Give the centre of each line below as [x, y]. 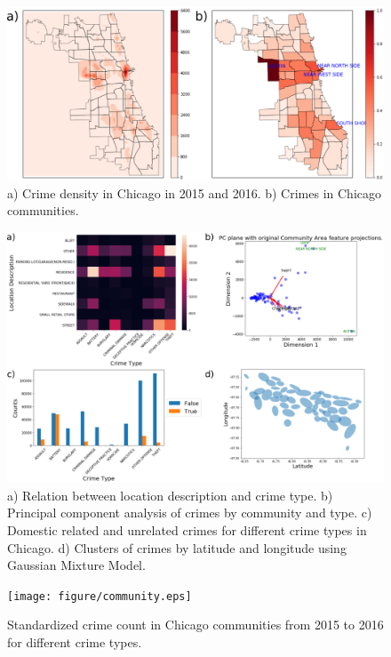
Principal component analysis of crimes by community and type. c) [190, 513]
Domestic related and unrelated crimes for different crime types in [187, 529]
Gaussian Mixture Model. [76, 565]
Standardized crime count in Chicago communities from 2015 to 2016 [195, 625]
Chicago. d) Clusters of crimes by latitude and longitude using [177, 547]
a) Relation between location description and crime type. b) [170, 495]
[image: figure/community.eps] [100, 596]
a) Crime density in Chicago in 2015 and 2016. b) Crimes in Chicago [194, 192]
